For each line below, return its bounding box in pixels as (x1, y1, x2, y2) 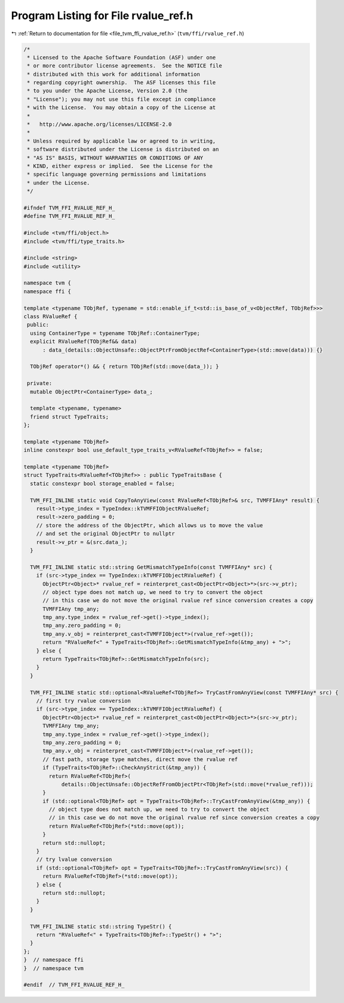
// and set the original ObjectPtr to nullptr (36, 530, 176, 537)
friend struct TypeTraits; (30, 413, 109, 420)
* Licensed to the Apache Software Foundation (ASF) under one (27, 54, 216, 61)
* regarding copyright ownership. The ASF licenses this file (27, 79, 216, 86)
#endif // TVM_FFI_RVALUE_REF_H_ (23, 982, 125, 988)
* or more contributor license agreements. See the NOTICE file (27, 63, 222, 69)
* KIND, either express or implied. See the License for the (27, 163, 213, 170)
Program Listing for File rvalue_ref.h (11, 9, 193, 22)
